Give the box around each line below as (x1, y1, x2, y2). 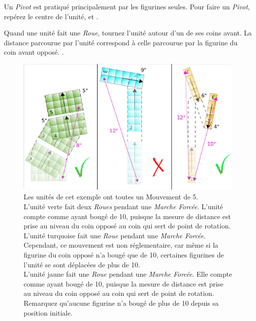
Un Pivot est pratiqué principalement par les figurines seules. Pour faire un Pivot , (4, 1, 250, 11)
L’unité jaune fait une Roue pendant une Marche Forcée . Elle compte (24, 269, 232, 279)
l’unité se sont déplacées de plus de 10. (24, 259, 140, 269)
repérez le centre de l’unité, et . (4, 11, 98, 21)
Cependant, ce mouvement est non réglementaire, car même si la (24, 240, 219, 250)
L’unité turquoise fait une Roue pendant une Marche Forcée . (24, 230, 206, 240)
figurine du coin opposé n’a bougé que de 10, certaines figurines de (24, 250, 224, 260)
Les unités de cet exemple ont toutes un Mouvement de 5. (24, 192, 198, 202)
